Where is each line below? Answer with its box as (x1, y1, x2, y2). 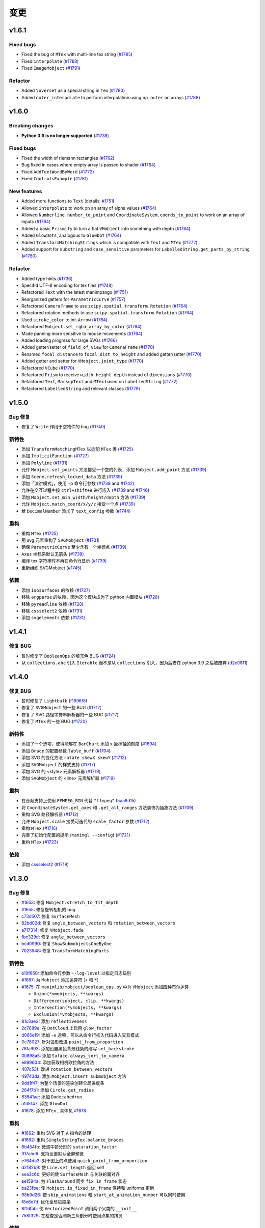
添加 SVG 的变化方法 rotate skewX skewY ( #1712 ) (21, 754, 127, 761)
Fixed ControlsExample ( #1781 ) (21, 176, 88, 182)
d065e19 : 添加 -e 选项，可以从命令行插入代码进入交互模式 (21, 1032, 139, 1038)
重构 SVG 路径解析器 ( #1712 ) (21, 811, 79, 817)
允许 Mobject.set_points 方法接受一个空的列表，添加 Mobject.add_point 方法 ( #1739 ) (21, 467, 207, 473)
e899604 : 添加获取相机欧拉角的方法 (21, 1060, 94, 1065)
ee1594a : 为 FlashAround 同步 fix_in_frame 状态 (21, 1178, 127, 1184)
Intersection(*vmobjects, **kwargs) (33, 1005, 122, 1010)
